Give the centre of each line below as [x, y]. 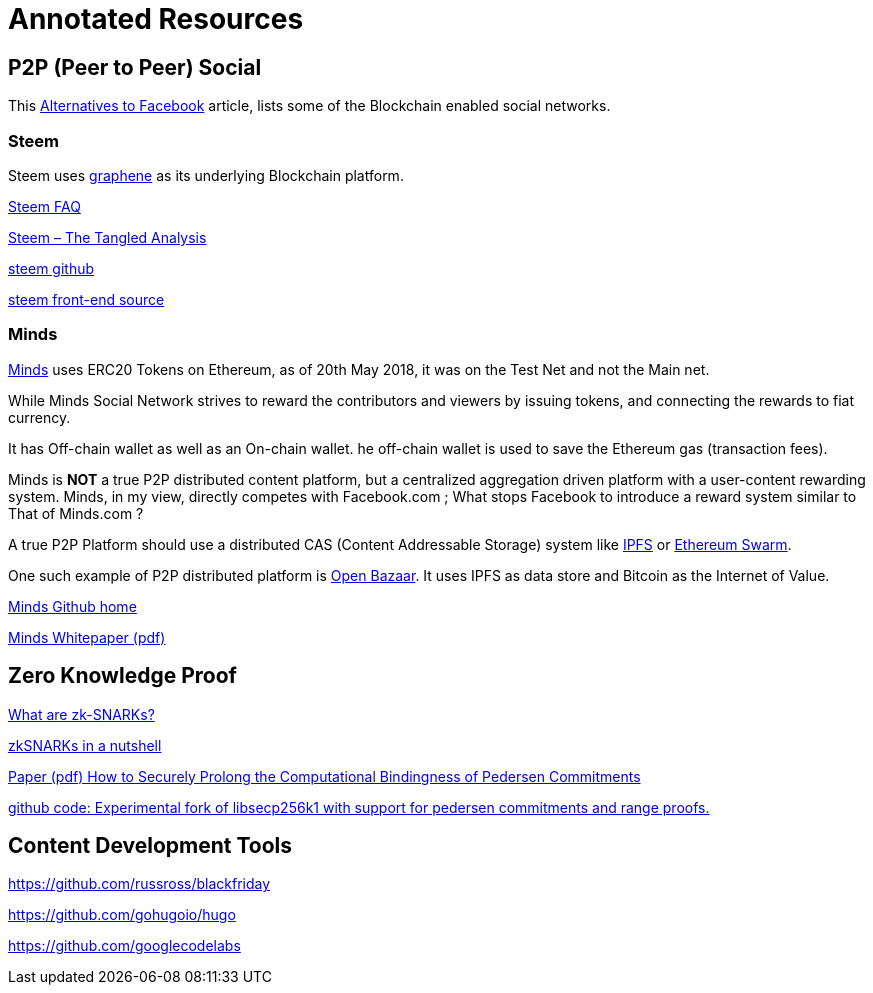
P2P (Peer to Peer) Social [135, 67]
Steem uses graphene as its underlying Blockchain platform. [206, 175]
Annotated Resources [156, 19]
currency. [39, 417]
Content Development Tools [150, 845]
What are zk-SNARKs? [81, 714]
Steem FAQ [44, 206]
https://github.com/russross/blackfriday [139, 884]
